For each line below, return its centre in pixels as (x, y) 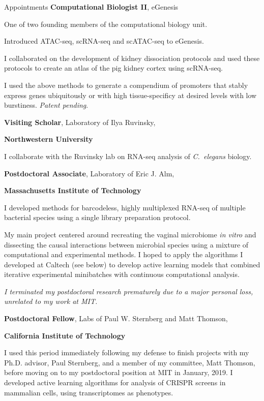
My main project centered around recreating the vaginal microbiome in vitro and (130, 234)
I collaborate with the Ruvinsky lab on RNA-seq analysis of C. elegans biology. (128, 156)
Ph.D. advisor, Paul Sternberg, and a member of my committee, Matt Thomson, (130, 362)
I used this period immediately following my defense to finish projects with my (127, 352)
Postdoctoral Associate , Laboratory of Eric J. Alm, (89, 173)
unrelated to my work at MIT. (51, 301)
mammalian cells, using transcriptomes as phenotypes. (89, 392)
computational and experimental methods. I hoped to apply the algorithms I (124, 254)
